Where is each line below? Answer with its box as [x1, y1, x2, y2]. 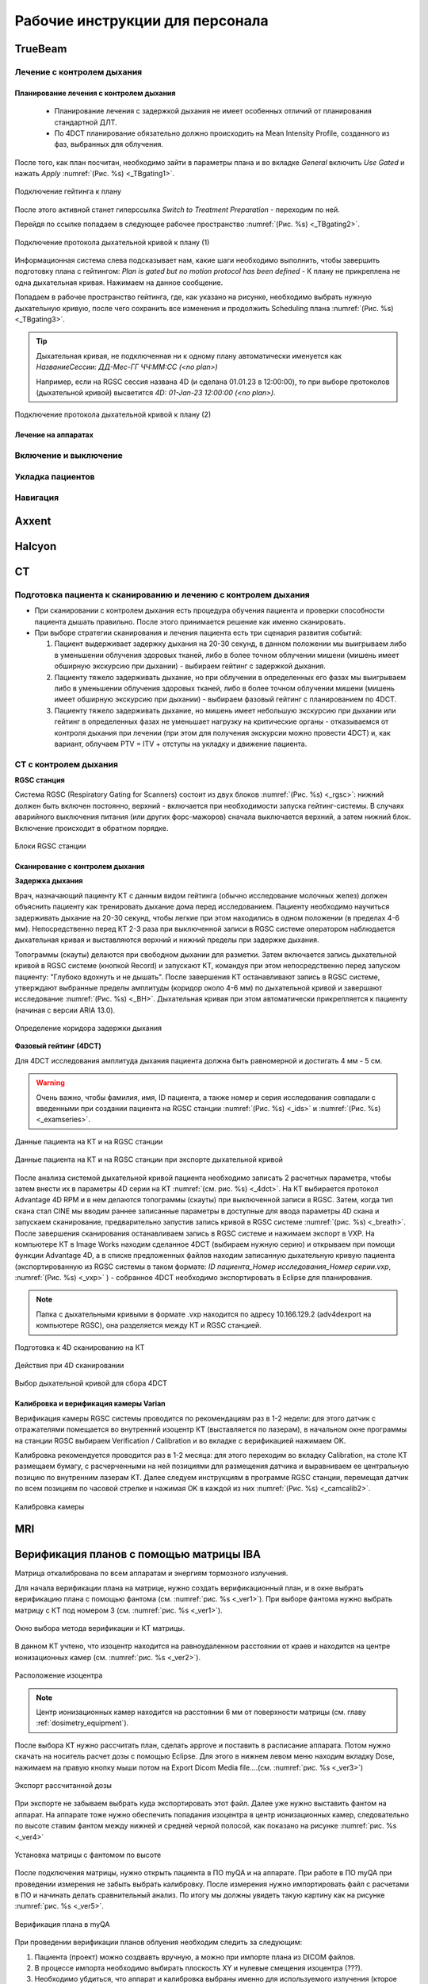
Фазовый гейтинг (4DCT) [14, 1041, 102, 1051]
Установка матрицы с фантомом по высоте [14, 1850, 162, 1859]
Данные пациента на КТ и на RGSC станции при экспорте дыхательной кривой [14, 1155, 283, 1164]
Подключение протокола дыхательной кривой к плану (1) [14, 237, 210, 247]
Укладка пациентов [14, 471, 95, 482]
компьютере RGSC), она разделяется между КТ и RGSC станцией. [36, 1321, 262, 1330]
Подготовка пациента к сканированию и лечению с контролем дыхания [14, 589, 311, 600]
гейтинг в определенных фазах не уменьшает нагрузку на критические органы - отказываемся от [54, 717, 389, 726]
